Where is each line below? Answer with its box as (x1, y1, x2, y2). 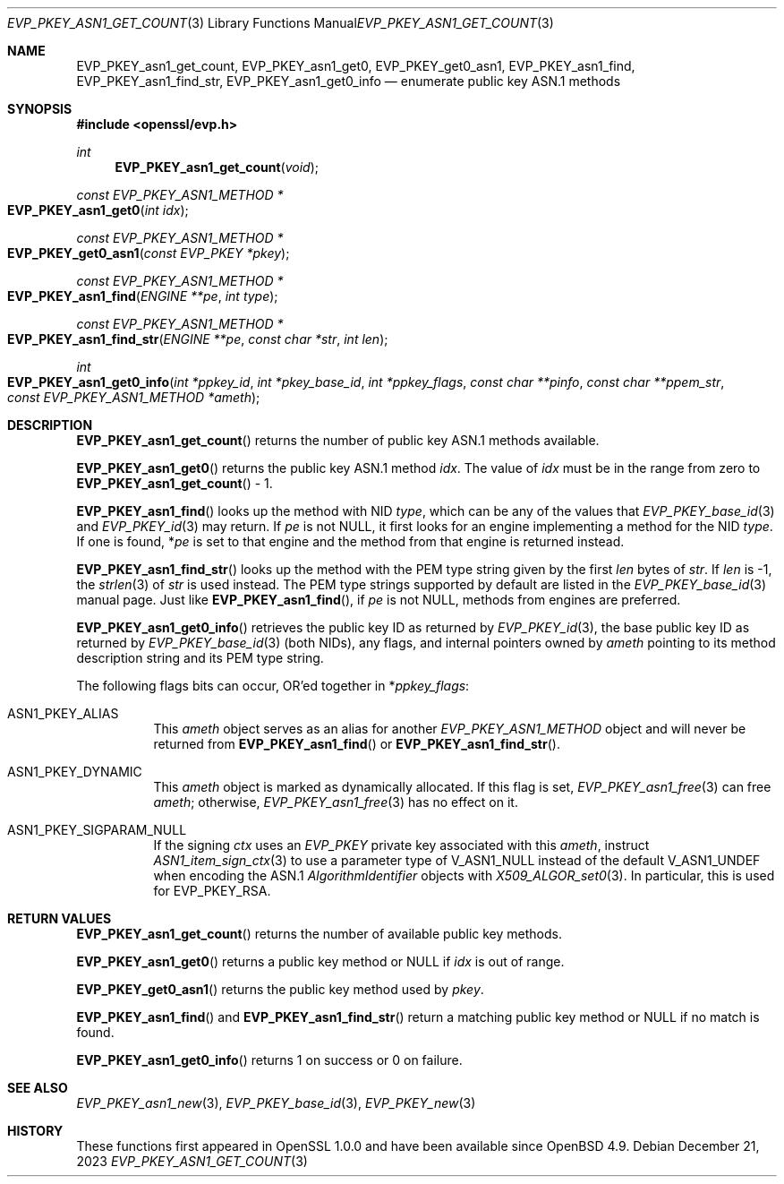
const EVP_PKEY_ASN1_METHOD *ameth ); (7, 390, 260, 405)
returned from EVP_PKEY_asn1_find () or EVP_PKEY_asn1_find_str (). (153, 736, 560, 751)
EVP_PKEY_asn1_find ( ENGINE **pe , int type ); (7, 288, 278, 304)
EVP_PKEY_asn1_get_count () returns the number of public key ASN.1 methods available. (76, 433, 600, 448)
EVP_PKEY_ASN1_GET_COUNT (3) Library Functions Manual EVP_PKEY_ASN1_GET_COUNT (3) (7, 15, 554, 30)
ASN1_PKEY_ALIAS (7, 706, 119, 721)
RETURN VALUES (7, 911, 112, 926)
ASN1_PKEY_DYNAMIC (7, 764, 142, 779)
